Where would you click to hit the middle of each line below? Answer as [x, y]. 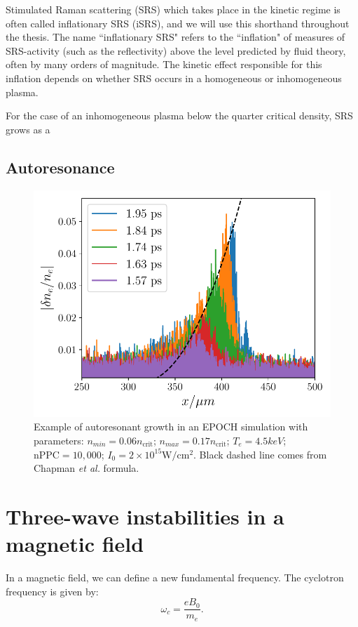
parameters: [59, 440]
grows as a [28, 129]
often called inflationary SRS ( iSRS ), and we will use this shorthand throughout [178, 23]
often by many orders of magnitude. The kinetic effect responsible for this [164, 64]
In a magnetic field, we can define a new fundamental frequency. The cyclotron [175, 577]
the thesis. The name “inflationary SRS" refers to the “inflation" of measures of [175, 37]
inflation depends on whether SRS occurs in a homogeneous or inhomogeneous [174, 78]
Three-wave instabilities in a [145, 516]
